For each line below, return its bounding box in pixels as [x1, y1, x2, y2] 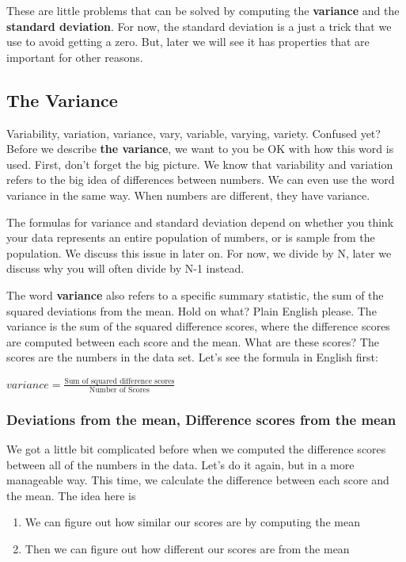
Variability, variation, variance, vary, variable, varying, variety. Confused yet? [6, 124, 381, 141]
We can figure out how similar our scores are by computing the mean [25, 514, 360, 530]
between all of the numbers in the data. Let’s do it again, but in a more [6, 456, 355, 472]
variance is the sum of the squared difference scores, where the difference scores [6, 318, 390, 335]
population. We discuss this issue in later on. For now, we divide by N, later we [6, 244, 392, 261]
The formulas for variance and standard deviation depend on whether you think [6, 213, 394, 230]
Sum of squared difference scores [64, 377, 175, 385]
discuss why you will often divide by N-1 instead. [6, 260, 245, 277]
